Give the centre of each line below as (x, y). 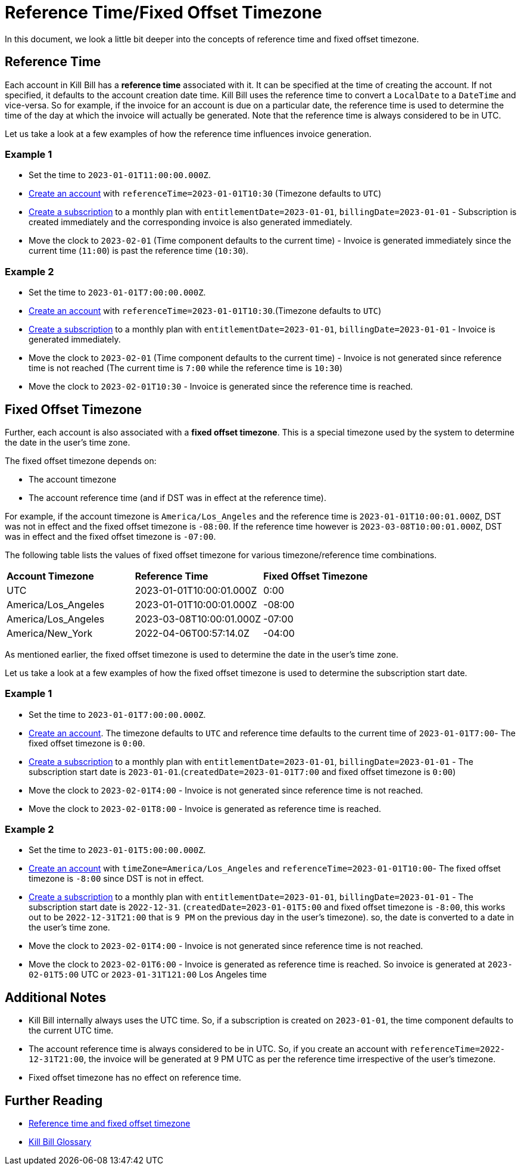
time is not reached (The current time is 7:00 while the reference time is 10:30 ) (185, 368)
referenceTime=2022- (458, 1049)
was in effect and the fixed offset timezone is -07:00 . (110, 536)
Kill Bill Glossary (60, 1142)
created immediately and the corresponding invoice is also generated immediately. (191, 222)
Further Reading (54, 1100)
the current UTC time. (71, 1031)
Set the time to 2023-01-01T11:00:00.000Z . (120, 175)
